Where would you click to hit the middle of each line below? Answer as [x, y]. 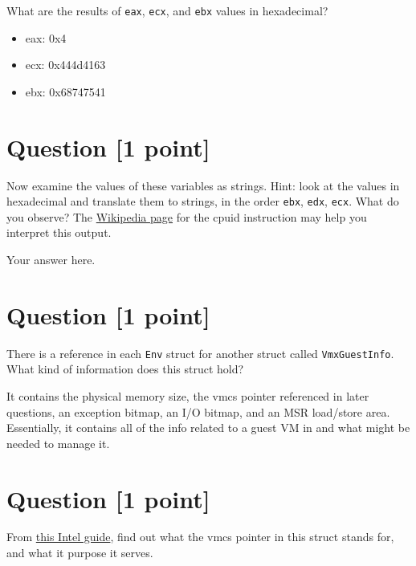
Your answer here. [51, 259]
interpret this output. [59, 232]
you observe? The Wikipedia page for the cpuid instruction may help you [187, 216]
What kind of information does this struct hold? [125, 369]
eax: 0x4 [46, 37]
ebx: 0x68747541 [65, 91]
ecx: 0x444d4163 [65, 65]
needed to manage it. [58, 443]
